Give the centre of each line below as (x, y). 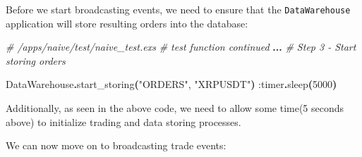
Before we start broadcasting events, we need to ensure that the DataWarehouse (178, 9)
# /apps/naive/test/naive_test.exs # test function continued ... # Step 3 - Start (181, 47)
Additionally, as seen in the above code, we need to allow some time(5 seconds (175, 108)
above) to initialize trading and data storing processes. (123, 121)
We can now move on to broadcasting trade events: (116, 145)
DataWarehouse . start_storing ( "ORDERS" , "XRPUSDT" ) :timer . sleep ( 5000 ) (171, 84)
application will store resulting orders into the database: (127, 23)
